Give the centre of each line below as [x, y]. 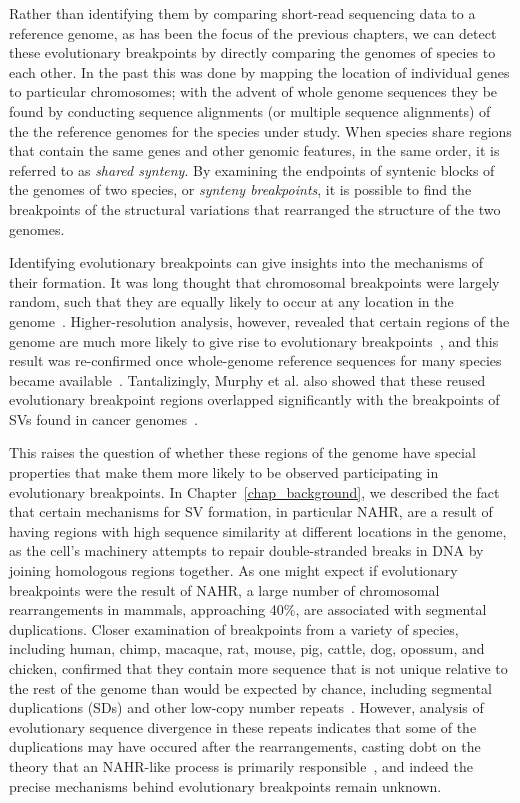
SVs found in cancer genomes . [103, 418]
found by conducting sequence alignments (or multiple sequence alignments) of [250, 110]
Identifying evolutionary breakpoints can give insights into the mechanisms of [246, 262]
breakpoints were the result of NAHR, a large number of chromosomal [224, 589]
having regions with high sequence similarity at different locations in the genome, [258, 530]
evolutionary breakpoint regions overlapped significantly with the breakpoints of [254, 399]
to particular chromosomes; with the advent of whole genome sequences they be [253, 91]
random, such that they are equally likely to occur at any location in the [231, 301]
